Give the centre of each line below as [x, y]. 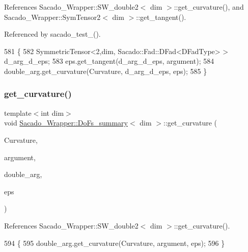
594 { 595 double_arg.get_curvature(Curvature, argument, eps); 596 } [115, 243]
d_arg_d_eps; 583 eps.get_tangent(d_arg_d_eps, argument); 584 [109, 61]
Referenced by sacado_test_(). [52, 34]
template [18, 112]
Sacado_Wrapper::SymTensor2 [52, 17]
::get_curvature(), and [209, 7]
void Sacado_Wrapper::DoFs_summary [66, 123]
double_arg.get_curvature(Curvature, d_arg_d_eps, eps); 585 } [106, 71]
